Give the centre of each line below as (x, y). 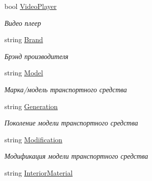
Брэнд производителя (37, 56)
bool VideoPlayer (31, 6)
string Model (24, 73)
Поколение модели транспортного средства (71, 123)
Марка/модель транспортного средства (66, 89)
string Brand (24, 39)
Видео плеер (23, 23)
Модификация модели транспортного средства (76, 156)
